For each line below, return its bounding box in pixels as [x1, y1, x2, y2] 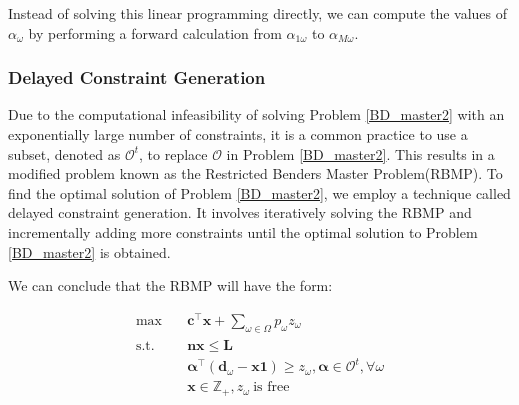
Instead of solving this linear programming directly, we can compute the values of [8, 3, 508, 23]
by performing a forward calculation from [28, 22, 282, 43]
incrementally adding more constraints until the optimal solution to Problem [8, 221, 478, 242]
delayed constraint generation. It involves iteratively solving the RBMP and [8, 202, 472, 223]
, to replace [139, 143, 208, 164]
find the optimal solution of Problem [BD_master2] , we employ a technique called [8, 182, 511, 203]
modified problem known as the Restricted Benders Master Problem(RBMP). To [8, 163, 503, 184]
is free [253, 380, 290, 395]
